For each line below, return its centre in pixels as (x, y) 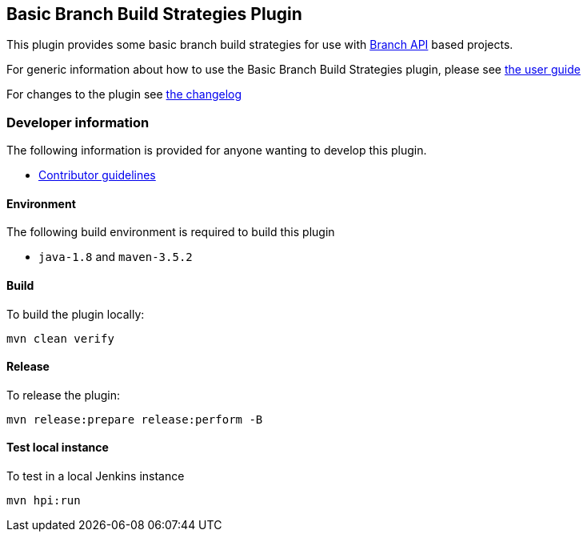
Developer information (78, 122)
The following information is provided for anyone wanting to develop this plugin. (217, 151)
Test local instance (58, 448)
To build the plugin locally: (76, 314)
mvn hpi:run (44, 501)
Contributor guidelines (97, 175)
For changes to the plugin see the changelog (124, 94)
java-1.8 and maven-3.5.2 (116, 257)
